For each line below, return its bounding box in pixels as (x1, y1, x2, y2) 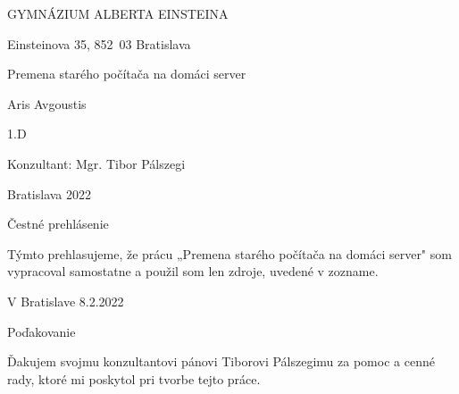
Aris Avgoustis (7, 94, 87, 113)
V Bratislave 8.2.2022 (7, 291, 124, 310)
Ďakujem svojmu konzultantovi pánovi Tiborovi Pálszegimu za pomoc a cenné (7, 352, 435, 371)
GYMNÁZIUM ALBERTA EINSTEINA (7, 4, 229, 22)
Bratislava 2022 (7, 184, 92, 203)
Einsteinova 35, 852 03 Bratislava (7, 34, 191, 53)
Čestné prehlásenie (7, 214, 109, 233)
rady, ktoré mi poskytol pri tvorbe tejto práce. (7, 369, 261, 388)
